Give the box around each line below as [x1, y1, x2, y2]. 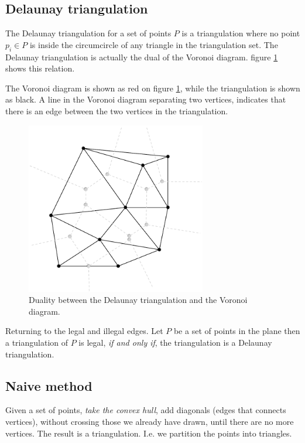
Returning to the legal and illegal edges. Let [5, 325, 163, 337]
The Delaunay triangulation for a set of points [5, 27, 172, 39]
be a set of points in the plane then [173, 325, 300, 337]
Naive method [5, 376, 92, 394]
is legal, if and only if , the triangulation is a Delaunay [78, 336, 272, 349]
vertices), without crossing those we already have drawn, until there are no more [5, 415, 294, 428]
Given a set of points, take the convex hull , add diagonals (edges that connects [5, 404, 286, 416]
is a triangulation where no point [181, 27, 300, 39]
